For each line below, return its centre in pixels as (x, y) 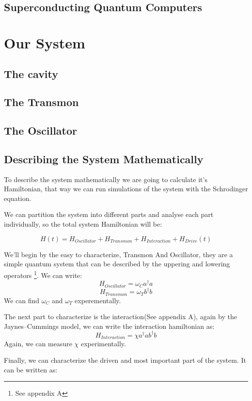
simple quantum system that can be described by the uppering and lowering (117, 264)
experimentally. (103, 344)
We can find (22, 300)
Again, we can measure (38, 344)
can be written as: (31, 369)
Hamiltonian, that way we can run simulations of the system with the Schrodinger (126, 189)
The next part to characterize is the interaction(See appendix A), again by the (120, 316)
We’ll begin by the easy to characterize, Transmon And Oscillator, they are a (118, 254)
